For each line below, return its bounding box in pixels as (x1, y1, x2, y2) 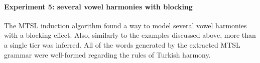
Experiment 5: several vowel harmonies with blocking (4, 1, 193, 11)
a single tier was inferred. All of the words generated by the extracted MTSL (4, 39, 240, 50)
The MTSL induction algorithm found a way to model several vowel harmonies (4, 20, 247, 30)
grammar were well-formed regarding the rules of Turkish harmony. (4, 49, 211, 60)
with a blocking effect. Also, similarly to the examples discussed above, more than (4, 30, 256, 40)
